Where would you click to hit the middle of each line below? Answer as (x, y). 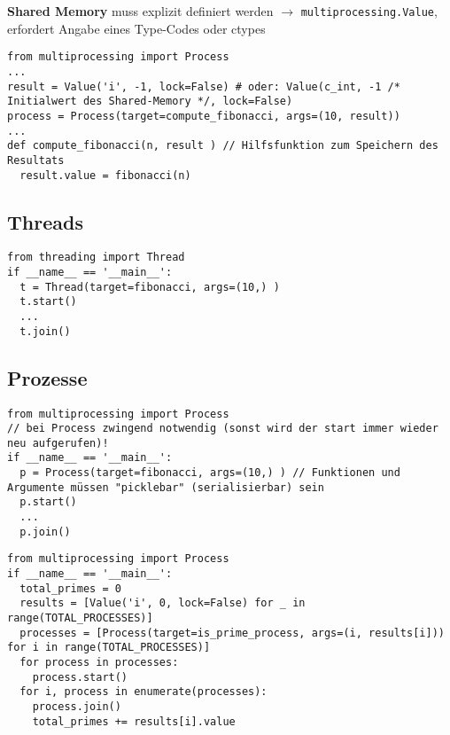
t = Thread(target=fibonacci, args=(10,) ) (150, 287)
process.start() (80, 677)
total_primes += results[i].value (134, 721)
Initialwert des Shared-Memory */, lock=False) (150, 102)
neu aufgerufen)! (58, 443)
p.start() (48, 502)
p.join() (45, 532)
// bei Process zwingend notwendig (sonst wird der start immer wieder (223, 429)
